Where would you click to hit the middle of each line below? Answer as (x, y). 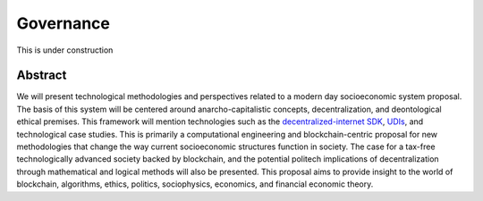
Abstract (42, 75)
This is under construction (65, 50)
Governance (64, 23)
